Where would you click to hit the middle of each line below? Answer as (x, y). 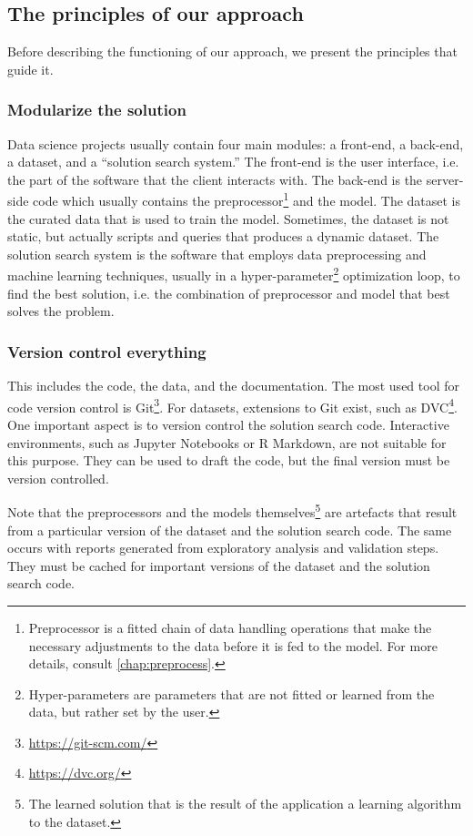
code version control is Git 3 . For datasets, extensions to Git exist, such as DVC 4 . (232, 405)
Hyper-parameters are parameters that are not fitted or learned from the (231, 693)
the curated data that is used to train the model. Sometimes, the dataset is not (228, 218)
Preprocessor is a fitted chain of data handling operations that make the (230, 627)
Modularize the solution (97, 110)
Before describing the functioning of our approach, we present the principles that (232, 51)
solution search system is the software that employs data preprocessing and (217, 254)
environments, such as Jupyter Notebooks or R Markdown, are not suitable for (227, 442)
